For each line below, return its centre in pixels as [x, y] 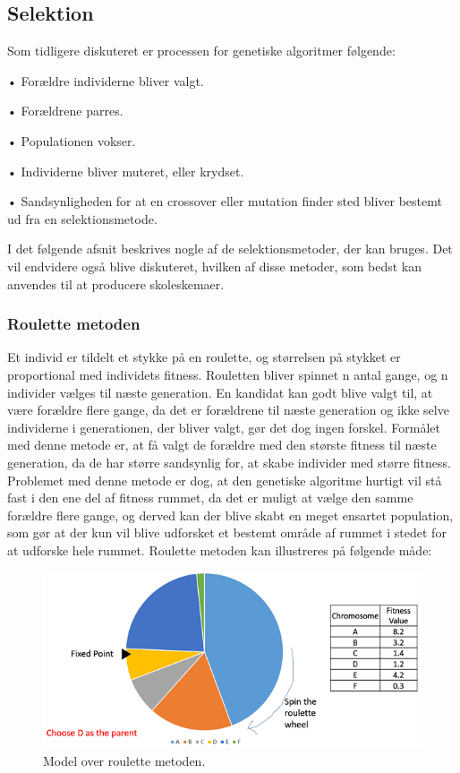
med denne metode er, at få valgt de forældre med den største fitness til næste [222, 445]
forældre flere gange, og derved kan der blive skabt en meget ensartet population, [230, 515]
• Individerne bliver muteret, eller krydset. [126, 171]
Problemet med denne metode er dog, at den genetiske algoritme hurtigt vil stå [225, 480]
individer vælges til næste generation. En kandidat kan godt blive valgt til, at [220, 392]
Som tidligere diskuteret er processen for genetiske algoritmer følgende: [201, 51]
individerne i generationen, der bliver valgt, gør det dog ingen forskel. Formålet [224, 427]
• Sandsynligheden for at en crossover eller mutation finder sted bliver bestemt [225, 201]
